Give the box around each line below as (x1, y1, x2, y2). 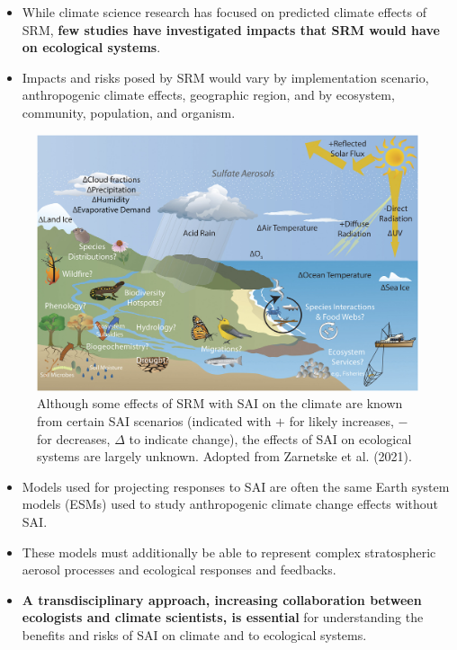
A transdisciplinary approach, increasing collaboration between (22, 590, 422, 609)
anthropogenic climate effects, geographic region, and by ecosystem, (22, 85, 395, 104)
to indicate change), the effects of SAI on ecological (129, 429, 412, 448)
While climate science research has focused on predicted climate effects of (22, 3, 426, 21)
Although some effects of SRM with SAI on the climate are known (37, 394, 403, 413)
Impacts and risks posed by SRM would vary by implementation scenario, (22, 67, 429, 86)
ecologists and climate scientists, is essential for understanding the (22, 608, 424, 627)
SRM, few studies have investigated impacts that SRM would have (22, 20, 440, 39)
